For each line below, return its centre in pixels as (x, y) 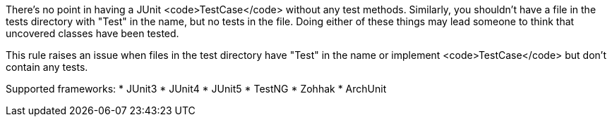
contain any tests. (47, 67)
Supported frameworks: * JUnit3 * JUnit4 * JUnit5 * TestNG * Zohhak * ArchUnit (196, 89)
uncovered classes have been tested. (92, 33)
